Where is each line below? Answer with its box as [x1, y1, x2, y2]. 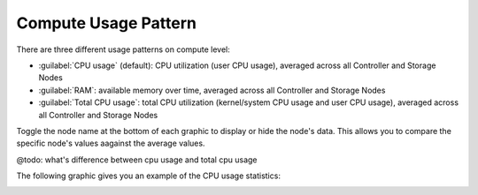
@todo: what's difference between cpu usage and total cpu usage [16, 154, 258, 165]
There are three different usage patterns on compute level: [16, 44, 230, 55]
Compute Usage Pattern [16, 13, 197, 33]
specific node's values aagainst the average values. [16, 138, 205, 149]
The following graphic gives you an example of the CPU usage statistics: [16, 170, 281, 181]
